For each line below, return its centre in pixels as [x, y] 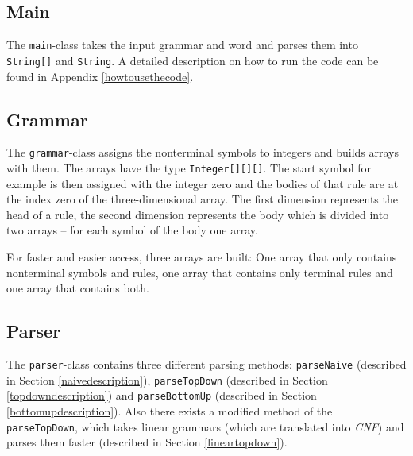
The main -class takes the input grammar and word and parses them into [182, 45]
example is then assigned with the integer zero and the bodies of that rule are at [203, 183]
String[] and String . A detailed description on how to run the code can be [193, 60]
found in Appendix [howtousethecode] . [100, 76]
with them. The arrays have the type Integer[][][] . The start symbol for [189, 167]
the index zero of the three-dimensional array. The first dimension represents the [202, 199]
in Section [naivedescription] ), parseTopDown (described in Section [167, 379]
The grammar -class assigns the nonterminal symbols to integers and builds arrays [203, 152]
